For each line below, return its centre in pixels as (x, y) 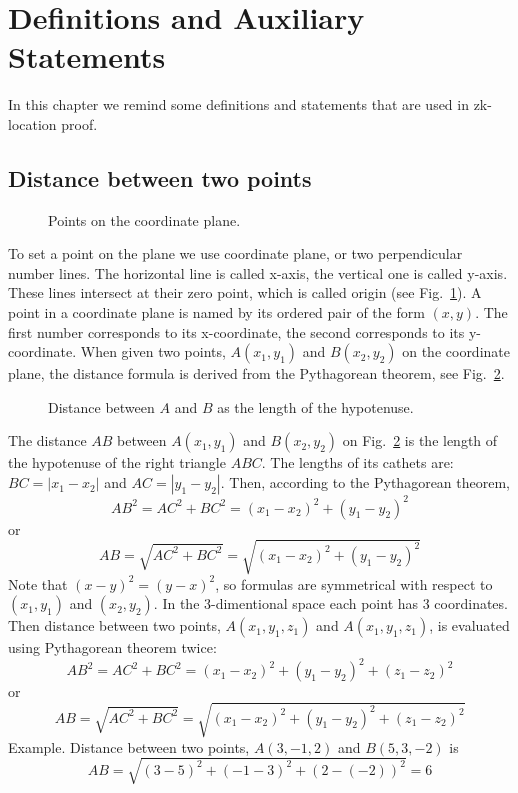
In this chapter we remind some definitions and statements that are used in (238, 104)
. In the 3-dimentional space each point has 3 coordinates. (330, 603)
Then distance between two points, (114, 625)
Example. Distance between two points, (129, 746)
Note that (38, 583)
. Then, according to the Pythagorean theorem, (365, 482)
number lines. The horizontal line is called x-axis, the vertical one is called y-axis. (258, 272)
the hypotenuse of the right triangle (117, 462)
